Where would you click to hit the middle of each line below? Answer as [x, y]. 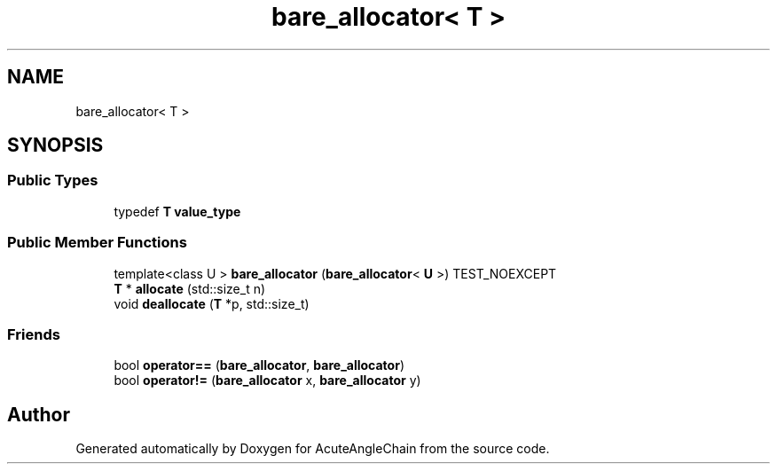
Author [39, 414]
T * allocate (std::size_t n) [190, 288]
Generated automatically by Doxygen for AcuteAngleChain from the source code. [313, 449]
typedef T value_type [177, 211]
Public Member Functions [97, 243]
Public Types [53, 181]
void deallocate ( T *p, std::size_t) [212, 303]
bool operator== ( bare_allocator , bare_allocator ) [259, 365]
